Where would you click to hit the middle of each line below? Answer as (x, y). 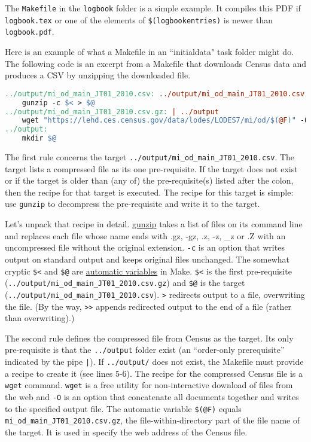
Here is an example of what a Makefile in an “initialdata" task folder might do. (150, 51)
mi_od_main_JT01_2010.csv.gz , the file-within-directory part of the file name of (153, 420)
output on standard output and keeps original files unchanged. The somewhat (147, 259)
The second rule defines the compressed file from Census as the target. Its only (149, 338)
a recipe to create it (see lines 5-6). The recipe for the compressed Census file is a (154, 373)
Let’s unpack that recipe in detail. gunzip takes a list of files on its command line (154, 224)
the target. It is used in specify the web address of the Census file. (126, 432)
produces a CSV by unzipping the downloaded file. (98, 75)
